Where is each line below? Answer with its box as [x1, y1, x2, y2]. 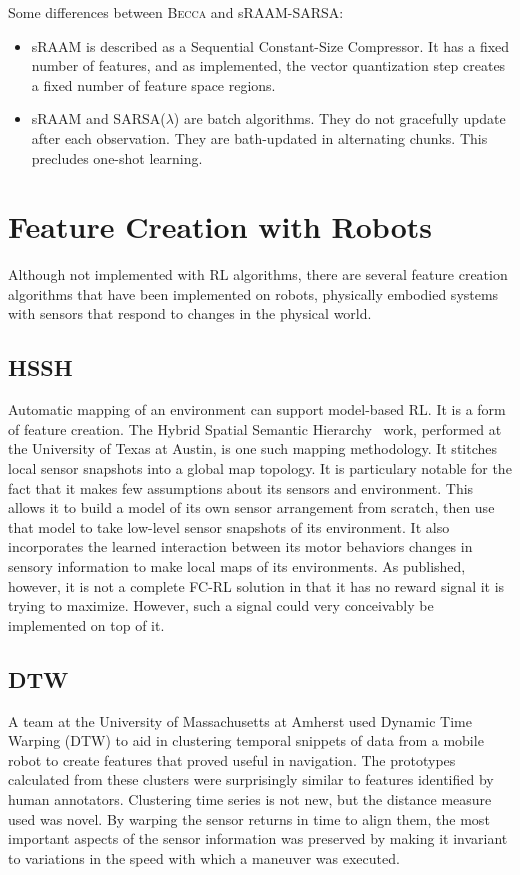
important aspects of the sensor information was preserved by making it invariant [8, 828, 508, 849]
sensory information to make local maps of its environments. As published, [8, 556, 466, 577]
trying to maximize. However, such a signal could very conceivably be [8, 595, 434, 616]
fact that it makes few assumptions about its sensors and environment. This [8, 477, 474, 498]
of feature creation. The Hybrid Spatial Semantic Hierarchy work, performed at [8, 418, 502, 439]
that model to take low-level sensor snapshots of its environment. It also [8, 516, 450, 537]
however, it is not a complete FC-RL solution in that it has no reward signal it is [8, 575, 505, 596]
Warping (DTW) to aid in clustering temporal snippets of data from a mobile [8, 730, 484, 751]
